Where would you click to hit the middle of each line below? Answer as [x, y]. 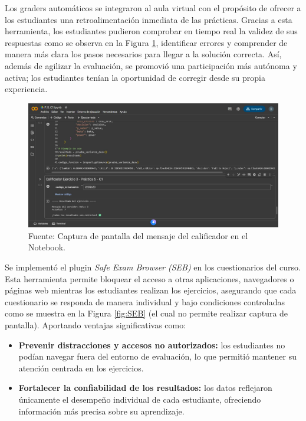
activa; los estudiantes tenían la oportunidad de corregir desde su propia [135, 77]
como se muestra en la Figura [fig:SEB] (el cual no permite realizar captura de [147, 313]
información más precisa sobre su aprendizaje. [101, 411]
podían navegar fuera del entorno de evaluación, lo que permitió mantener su [158, 356]
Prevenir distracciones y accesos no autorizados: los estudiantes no [152, 345]
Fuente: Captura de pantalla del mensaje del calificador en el [138, 235]
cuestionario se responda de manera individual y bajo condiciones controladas [145, 301]
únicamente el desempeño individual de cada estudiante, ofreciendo [140, 399]
